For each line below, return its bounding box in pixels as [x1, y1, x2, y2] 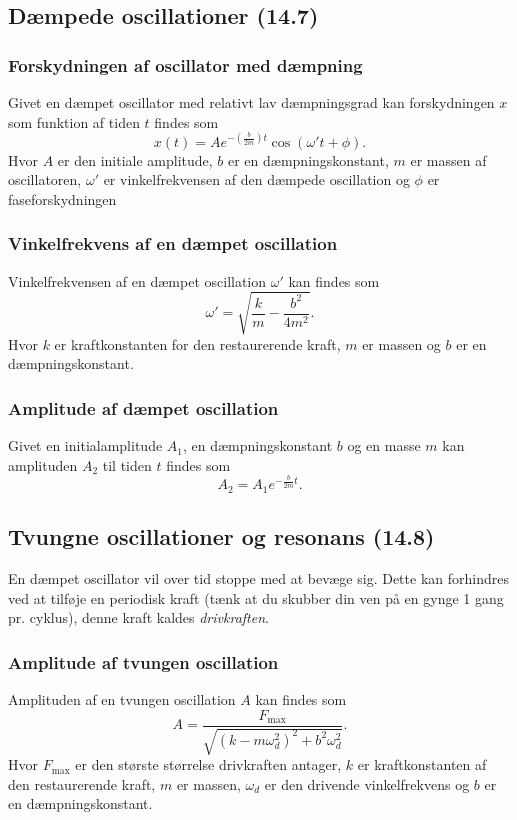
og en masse [347, 435, 421, 456]
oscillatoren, [8, 169, 82, 190]
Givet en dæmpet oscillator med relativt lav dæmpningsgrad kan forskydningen [8, 92, 495, 112]
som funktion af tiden [8, 111, 140, 132]
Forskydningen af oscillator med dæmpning [8, 52, 363, 77]
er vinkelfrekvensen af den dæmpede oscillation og [103, 169, 410, 190]
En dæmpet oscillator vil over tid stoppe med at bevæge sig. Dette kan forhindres [8, 568, 509, 589]
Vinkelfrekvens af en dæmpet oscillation [8, 231, 338, 256]
